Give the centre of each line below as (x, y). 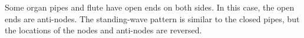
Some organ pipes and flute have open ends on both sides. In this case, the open (150, 7)
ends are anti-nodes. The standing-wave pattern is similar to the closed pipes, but (152, 18)
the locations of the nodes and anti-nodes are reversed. (103, 30)
